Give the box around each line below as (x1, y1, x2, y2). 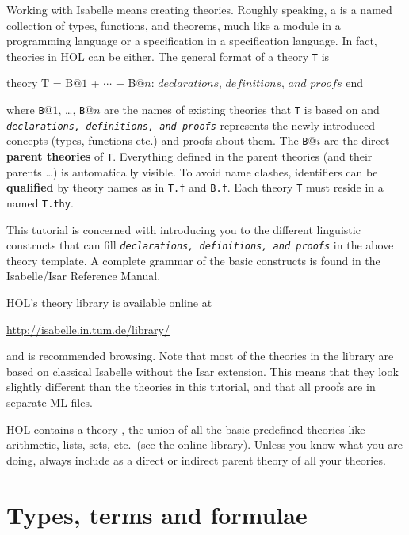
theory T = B (6, 74, 74, 91)
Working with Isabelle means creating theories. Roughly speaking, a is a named (6, 2, 392, 17)
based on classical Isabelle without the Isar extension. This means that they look (6, 362, 399, 379)
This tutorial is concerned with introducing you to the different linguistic (6, 221, 361, 237)
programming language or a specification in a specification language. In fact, (6, 32, 377, 49)
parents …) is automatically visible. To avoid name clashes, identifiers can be (6, 163, 378, 180)
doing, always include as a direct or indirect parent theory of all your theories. (6, 451, 386, 468)
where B (6, 101, 44, 118)
